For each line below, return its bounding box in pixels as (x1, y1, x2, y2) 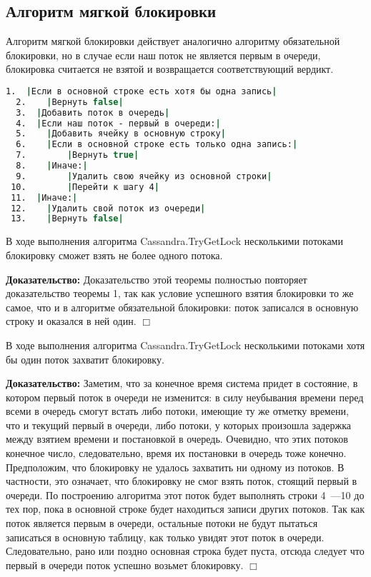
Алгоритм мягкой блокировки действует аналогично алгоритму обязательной (6, 34, 340, 49)
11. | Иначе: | (11, 192, 78, 203)
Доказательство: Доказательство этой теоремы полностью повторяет (6, 271, 307, 286)
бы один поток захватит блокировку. (6, 351, 164, 366)
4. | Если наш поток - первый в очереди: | (16, 118, 221, 129)
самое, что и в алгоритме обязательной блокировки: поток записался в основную (6, 299, 359, 314)
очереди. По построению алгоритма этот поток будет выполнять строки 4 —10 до (6, 487, 365, 502)
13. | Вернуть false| (11, 214, 124, 224)
